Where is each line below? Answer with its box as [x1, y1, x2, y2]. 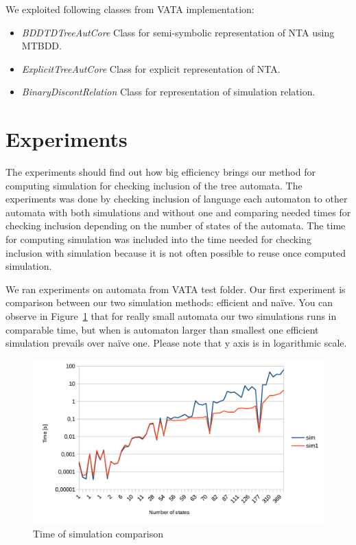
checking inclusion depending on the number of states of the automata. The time [5, 218, 346, 233]
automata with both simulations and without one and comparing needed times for [5, 205, 351, 219]
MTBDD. [21, 38, 62, 53]
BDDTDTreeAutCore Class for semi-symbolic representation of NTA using [21, 25, 335, 39]
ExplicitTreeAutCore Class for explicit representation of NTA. [21, 61, 281, 76]
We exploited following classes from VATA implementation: [5, 2, 254, 16]
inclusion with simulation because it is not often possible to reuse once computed [5, 245, 346, 259]
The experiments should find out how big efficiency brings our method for [5, 165, 316, 179]
